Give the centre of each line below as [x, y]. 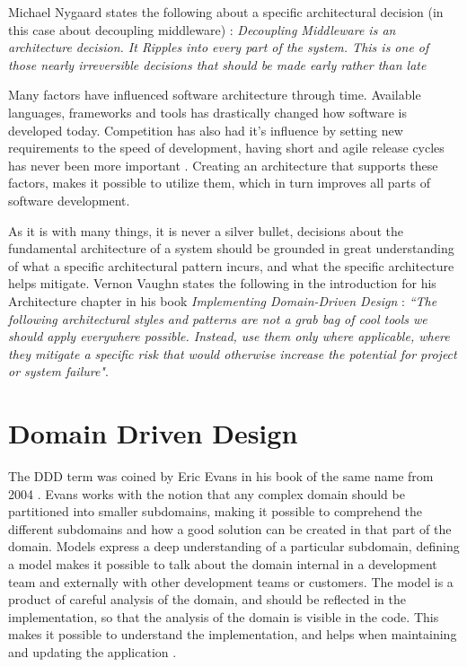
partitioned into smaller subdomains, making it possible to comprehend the [215, 511]
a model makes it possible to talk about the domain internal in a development [223, 563]
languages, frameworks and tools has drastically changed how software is [208, 112]
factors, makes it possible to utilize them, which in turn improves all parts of [219, 183]
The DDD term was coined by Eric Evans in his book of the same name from [221, 476]
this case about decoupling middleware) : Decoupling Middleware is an [202, 29]
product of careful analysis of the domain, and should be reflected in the [207, 599]
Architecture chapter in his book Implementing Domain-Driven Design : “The [223, 300]
